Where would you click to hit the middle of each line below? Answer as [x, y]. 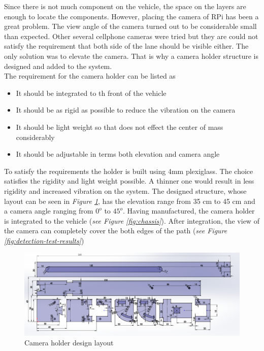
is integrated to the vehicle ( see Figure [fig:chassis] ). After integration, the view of [132, 220]
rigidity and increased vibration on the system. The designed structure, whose [125, 190]
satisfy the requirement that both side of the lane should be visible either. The [126, 46]
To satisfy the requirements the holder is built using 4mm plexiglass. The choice [129, 171]
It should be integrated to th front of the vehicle [91, 93]
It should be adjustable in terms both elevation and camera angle [118, 154]
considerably [35, 137]
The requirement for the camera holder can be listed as [90, 76]
